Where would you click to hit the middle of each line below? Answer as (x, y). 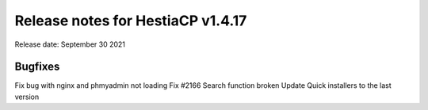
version (27, 97)
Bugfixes (37, 67)
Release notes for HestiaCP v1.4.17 (131, 21)
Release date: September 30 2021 (70, 44)
